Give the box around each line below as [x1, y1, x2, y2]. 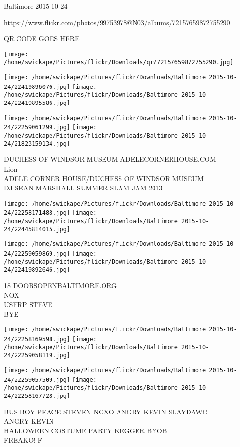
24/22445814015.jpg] [4, 225, 70, 233]
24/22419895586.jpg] [4, 100, 70, 107]
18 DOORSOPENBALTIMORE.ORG [4, 280, 117, 290]
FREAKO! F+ [4, 435, 48, 445]
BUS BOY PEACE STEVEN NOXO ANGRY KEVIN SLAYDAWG [4, 406, 208, 416]
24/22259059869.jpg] [4, 250, 70, 257]
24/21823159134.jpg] [4, 140, 70, 147]
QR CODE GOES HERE [4, 34, 80, 44]
